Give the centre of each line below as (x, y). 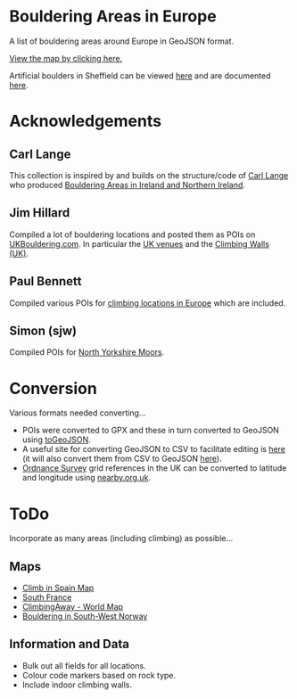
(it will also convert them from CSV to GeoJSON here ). (122, 459)
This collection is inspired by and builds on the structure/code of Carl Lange (149, 175)
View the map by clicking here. (66, 58)
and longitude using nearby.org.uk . (87, 478)
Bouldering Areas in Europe (113, 16)
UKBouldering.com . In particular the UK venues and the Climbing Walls (140, 243)
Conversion (54, 388)
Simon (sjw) (43, 330)
